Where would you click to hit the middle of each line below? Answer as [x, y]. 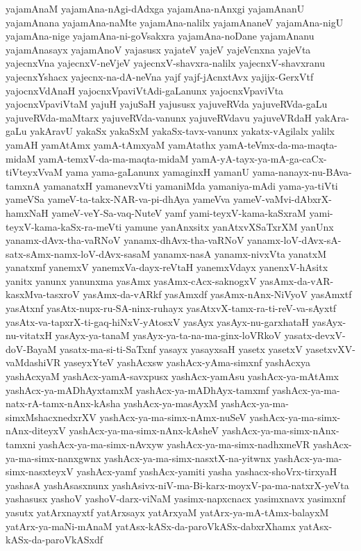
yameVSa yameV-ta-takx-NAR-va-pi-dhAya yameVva [118, 199]
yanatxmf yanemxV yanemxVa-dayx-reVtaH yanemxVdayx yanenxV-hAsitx [167, 267]
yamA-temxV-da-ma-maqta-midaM [114, 158]
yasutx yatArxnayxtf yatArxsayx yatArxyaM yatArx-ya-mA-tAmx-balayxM [167, 512]
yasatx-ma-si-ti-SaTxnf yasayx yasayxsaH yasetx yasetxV [181, 348]
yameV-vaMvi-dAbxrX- [283, 199]
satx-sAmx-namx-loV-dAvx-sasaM [78, 253]
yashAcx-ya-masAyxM [171, 403]
